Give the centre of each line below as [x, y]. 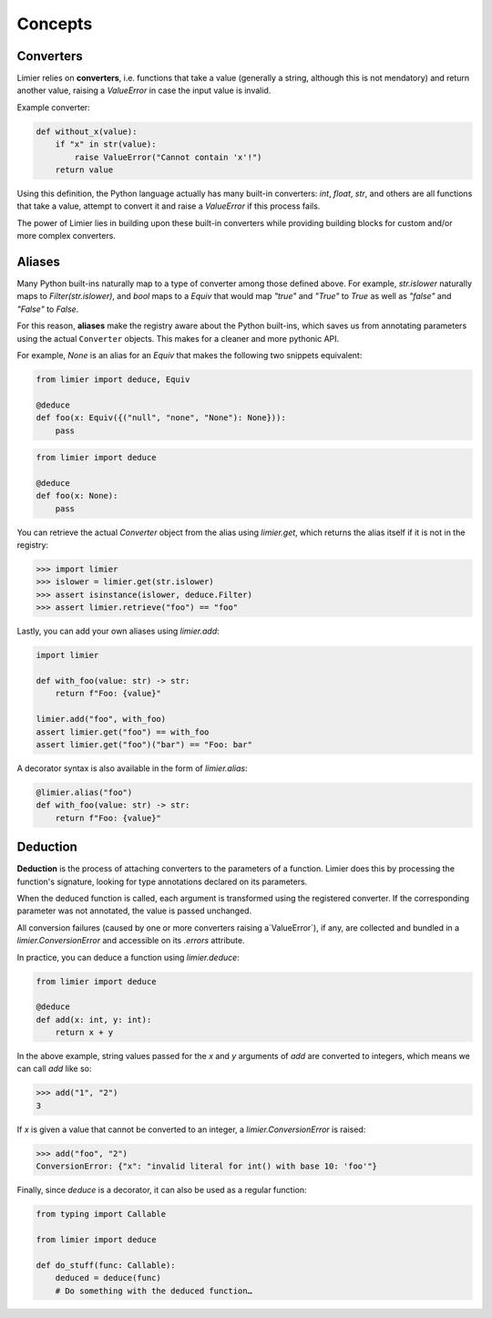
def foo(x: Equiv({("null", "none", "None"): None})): [161, 418]
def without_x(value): [87, 131]
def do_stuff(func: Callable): [106, 1265]
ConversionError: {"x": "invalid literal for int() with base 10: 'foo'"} [207, 1166]
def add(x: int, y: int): [94, 1019]
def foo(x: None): [77, 496]
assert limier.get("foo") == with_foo [123, 732]
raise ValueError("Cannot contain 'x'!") [168, 157]
